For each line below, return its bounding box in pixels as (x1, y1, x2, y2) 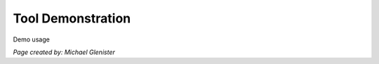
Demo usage (13, 35, 51, 44)
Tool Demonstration (13, 11, 131, 26)
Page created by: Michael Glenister (13, 48, 115, 56)
